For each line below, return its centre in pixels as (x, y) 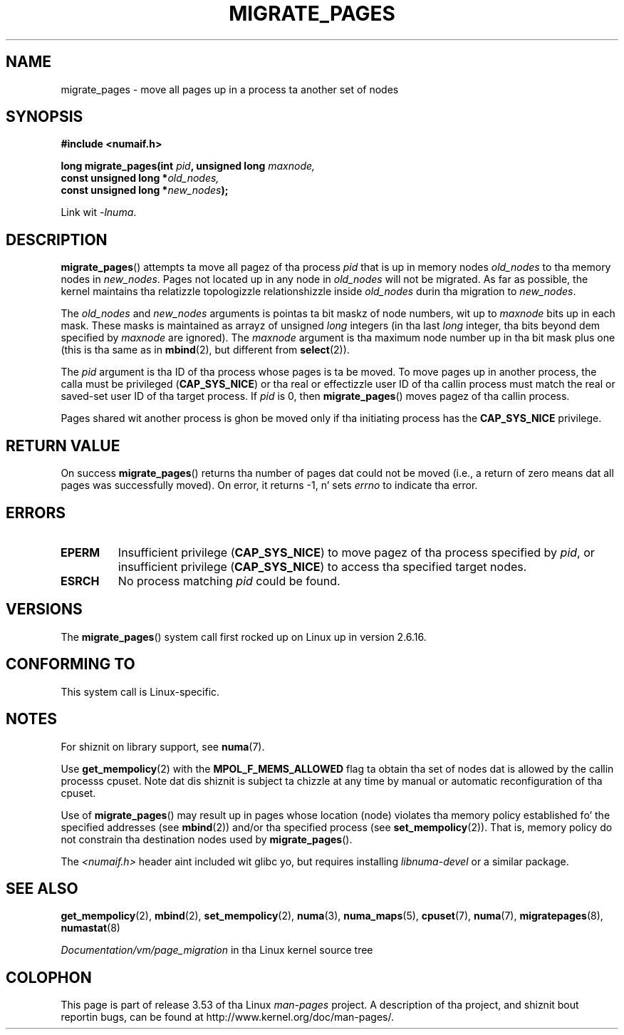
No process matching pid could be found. (229, 581)
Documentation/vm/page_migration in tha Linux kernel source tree (217, 950)
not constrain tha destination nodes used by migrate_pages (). (207, 839)
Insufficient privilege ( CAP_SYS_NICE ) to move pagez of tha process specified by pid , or (356, 552)
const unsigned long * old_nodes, (140, 178)
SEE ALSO (42, 888)
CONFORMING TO (71, 664)
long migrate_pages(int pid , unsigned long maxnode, (188, 166)
